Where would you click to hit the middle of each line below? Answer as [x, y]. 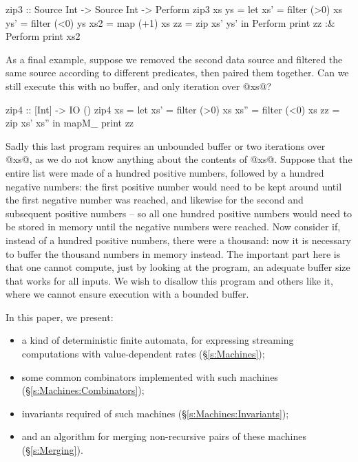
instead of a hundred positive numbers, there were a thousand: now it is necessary [178, 240]
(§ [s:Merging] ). [52, 450]
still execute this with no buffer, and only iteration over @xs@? [139, 86]
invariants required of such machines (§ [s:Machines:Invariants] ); [155, 413]
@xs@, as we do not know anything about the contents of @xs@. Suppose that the [179, 159]
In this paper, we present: [60, 317]
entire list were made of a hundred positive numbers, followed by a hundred [165, 172]
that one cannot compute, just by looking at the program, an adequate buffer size [178, 267]
